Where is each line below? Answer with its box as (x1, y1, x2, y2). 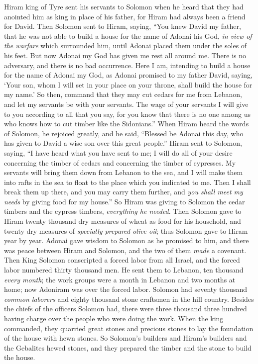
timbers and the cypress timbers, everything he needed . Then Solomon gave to (4, 206, 242, 216)
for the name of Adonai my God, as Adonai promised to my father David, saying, (4, 70, 253, 80)
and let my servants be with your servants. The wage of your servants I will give (4, 98, 249, 109)
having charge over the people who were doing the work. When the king (4, 313, 224, 323)
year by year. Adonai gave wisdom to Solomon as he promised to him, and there (4, 235, 249, 246)
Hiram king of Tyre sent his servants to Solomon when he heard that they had (4, 1, 244, 11)
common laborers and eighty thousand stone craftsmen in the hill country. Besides (4, 293, 254, 304)
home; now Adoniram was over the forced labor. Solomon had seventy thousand (4, 284, 248, 294)
